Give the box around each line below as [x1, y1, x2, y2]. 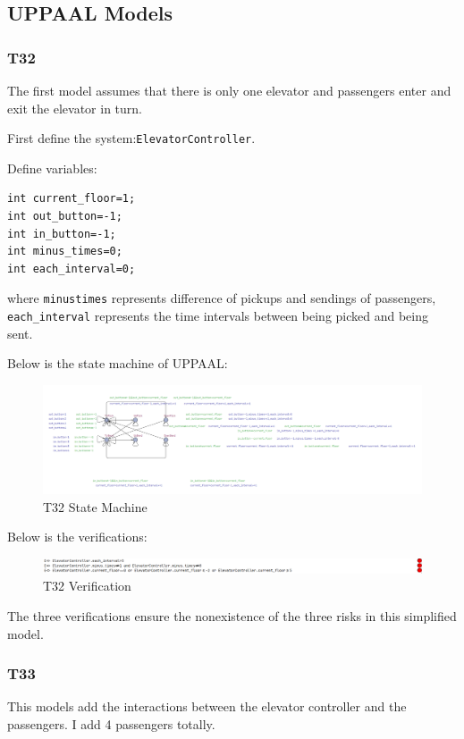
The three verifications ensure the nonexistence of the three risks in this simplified [7, 606, 457, 625]
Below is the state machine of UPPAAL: [7, 354, 228, 373]
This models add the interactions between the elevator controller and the [7, 697, 407, 716]
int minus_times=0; [7, 245, 122, 258]
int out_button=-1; [7, 210, 122, 223]
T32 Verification [43, 576, 131, 595]
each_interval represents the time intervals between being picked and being [7, 307, 429, 325]
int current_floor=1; [7, 192, 136, 206]
